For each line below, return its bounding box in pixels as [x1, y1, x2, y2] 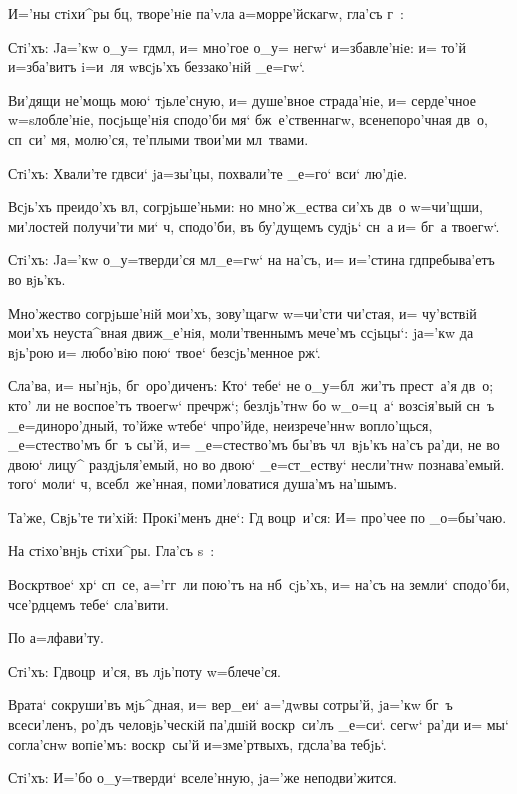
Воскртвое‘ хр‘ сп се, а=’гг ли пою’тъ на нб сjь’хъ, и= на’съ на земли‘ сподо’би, [8, 574, 510, 595]
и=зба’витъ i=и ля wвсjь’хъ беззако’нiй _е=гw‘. [8, 56, 305, 77]
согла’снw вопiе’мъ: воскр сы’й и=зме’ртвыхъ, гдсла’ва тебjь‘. [8, 733, 387, 754]
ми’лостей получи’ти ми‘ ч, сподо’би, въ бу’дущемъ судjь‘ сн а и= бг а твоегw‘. [8, 215, 500, 236]
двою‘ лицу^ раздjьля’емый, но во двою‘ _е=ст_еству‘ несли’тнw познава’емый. [8, 453, 505, 474]
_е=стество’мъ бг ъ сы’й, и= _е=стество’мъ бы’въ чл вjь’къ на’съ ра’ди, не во [8, 434, 500, 455]
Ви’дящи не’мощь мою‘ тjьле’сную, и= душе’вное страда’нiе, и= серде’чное [8, 89, 476, 110]
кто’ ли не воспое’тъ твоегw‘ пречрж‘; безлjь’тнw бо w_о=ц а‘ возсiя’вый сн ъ [8, 394, 495, 415]
